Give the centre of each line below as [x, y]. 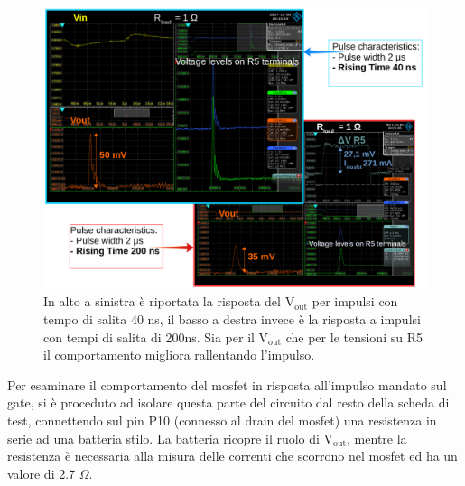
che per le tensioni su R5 [354, 336]
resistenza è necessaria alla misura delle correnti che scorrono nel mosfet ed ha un [232, 456]
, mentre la [377, 438]
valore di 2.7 [42, 473]
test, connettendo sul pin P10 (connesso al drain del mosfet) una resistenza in [222, 420]
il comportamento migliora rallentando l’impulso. [179, 355]
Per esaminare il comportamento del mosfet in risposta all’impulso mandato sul [227, 384]
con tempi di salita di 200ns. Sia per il [149, 336]
